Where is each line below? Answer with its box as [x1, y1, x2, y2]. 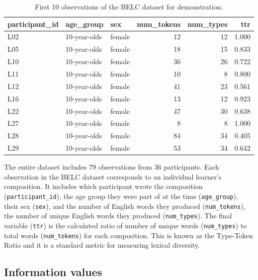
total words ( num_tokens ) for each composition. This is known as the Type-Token [4, 230, 253, 240]
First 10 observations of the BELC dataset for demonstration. [35, 1, 223, 11]
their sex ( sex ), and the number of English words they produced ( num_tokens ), [4, 200, 246, 211]
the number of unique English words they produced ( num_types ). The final [4, 210, 232, 221]
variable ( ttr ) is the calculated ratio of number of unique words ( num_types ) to [4, 220, 247, 230]
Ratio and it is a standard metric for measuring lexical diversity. [4, 240, 200, 250]
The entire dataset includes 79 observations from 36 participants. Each [4, 162, 219, 172]
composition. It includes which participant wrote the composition [4, 181, 203, 191]
